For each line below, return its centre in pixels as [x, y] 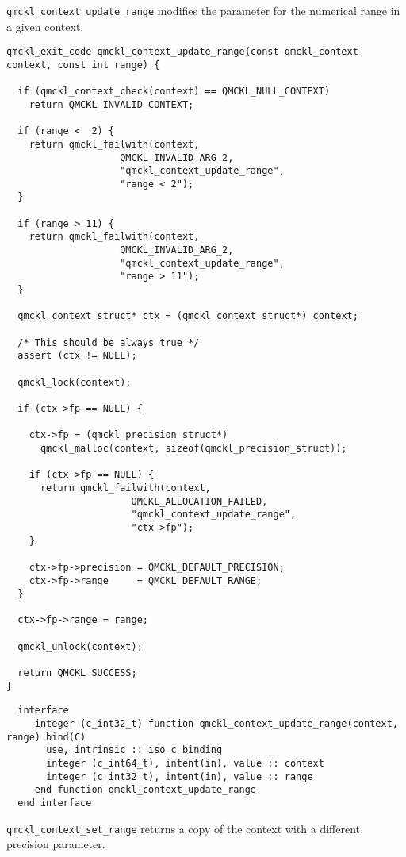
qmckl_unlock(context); [80, 646]
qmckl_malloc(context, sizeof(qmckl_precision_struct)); [193, 448]
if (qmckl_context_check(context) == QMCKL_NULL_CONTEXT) [174, 92]
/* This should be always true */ [109, 342]
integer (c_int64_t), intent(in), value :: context [185, 764]
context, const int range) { [83, 65]
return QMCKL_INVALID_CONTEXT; [111, 104]
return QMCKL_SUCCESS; [77, 673]
